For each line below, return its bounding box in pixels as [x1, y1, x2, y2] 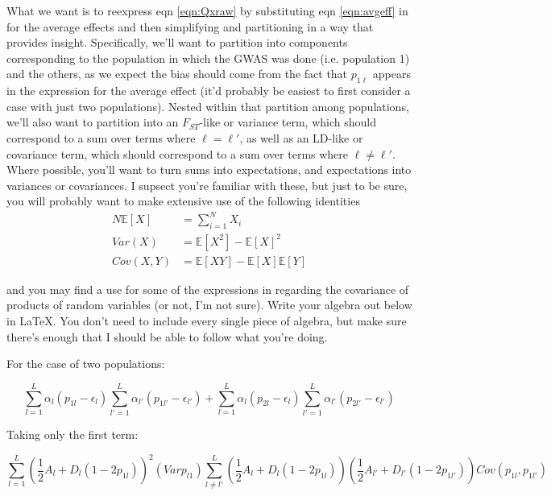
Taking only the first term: [6, 425, 139, 442]
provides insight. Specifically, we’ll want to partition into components [6, 34, 348, 51]
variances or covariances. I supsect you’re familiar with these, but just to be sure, [6, 176, 408, 193]
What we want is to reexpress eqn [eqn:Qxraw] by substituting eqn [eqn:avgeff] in [6, 2, 408, 19]
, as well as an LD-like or [239, 129, 363, 146]
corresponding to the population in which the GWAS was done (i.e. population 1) [6, 49, 410, 66]
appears [372, 65, 411, 82]
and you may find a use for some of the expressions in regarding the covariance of [6, 280, 409, 297]
